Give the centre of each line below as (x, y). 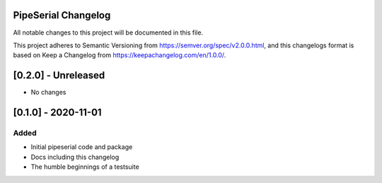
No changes (48, 93)
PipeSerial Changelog (62, 15)
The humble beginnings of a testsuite (85, 167)
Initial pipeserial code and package (82, 147)
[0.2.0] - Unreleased (59, 75)
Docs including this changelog (75, 157)
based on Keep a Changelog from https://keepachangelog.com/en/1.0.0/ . (120, 55)
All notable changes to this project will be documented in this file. (108, 33)
